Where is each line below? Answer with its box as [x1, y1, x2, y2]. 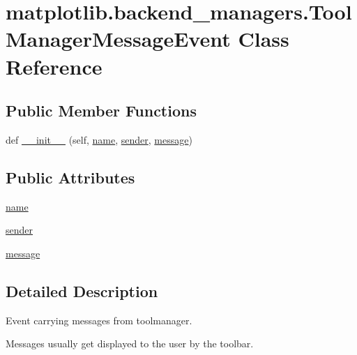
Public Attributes [6, 166, 135, 188]
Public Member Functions [6, 100, 197, 121]
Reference [6, 52, 102, 80]
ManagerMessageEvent [6, 24, 231, 53]
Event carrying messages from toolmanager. [6, 312, 192, 327]
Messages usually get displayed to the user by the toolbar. [6, 336, 254, 351]
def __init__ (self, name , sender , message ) [6, 132, 192, 146]
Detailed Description [6, 280, 158, 301]
